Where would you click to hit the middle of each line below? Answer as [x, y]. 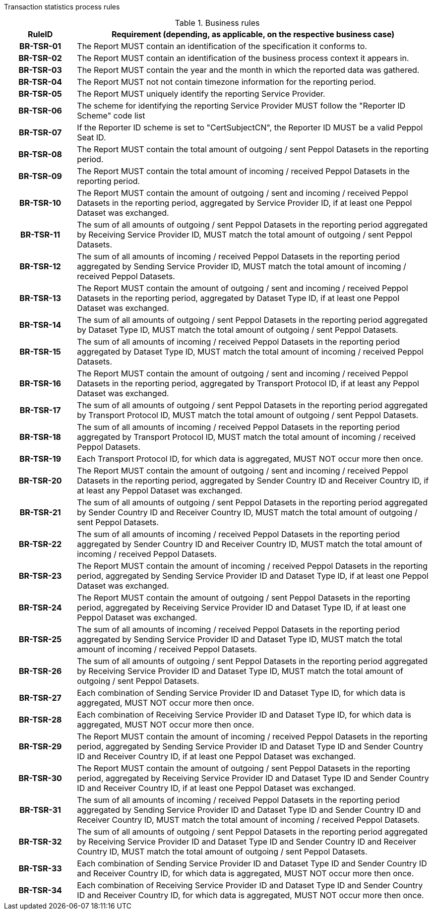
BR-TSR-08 [40, 154]
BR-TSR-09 [40, 176]
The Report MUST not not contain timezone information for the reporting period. [226, 82]
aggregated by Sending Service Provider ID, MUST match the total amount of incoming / [242, 266]
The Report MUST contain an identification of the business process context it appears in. [243, 58]
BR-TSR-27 [40, 698]
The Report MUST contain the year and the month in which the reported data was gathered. [248, 70]
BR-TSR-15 [40, 352]
